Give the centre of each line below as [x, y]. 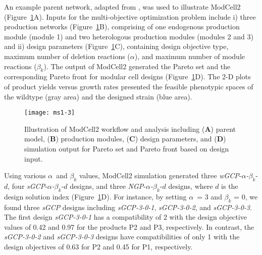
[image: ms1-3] [50, 113]
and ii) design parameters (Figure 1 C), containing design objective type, [116, 46]
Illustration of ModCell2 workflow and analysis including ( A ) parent [130, 129]
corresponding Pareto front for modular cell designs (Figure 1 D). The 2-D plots [127, 76]
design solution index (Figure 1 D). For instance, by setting [95, 196]
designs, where [191, 186]
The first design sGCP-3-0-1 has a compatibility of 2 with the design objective [125, 217]
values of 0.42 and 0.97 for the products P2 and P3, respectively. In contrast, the [129, 226]
